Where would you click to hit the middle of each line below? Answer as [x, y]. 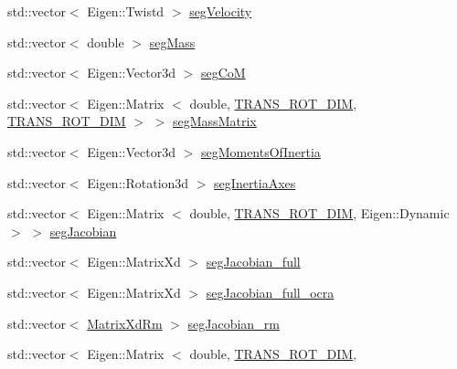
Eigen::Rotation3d [138, 182]
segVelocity [221, 11]
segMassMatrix [215, 121]
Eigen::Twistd [126, 11]
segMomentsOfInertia [260, 151]
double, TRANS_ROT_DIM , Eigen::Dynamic [319, 213]
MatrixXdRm [125, 323]
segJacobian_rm [234, 323]
